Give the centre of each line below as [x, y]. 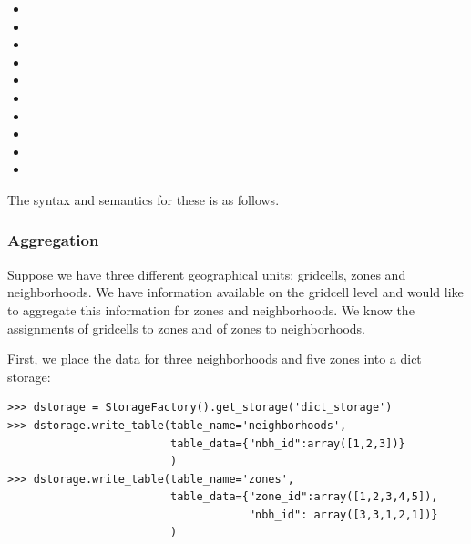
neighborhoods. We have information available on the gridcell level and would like [235, 292]
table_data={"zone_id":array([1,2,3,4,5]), [304, 497]
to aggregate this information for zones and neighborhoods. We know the [211, 309]
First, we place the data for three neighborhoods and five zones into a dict [215, 359]
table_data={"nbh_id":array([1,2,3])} [287, 443]
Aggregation [53, 240]
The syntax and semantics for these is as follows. [143, 199]
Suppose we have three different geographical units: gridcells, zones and [207, 274]
